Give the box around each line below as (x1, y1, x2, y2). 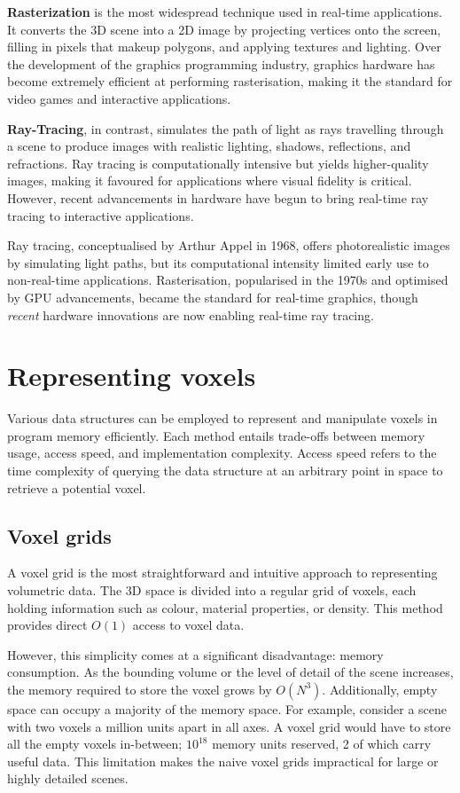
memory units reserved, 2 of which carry (212, 734, 432, 753)
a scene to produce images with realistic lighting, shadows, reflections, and (7, 137, 411, 155)
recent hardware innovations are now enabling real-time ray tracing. (7, 305, 374, 324)
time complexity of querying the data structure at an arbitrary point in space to (7, 461, 443, 479)
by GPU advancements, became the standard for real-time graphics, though (7, 287, 418, 306)
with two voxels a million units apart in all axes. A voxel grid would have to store (7, 717, 451, 735)
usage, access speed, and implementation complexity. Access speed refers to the (7, 444, 437, 462)
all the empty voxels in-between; (7, 734, 183, 753)
